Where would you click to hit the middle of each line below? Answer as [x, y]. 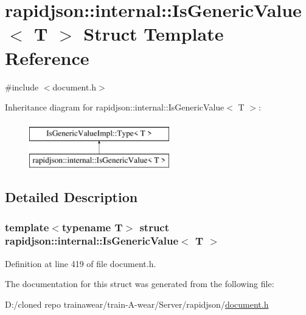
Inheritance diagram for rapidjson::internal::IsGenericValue [115, 107]
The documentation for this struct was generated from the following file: [140, 284]
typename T [92, 227]
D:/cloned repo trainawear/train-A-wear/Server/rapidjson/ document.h [137, 304]
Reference [47, 57]
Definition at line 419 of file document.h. [81, 263]
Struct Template [154, 34]
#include [22, 86]
